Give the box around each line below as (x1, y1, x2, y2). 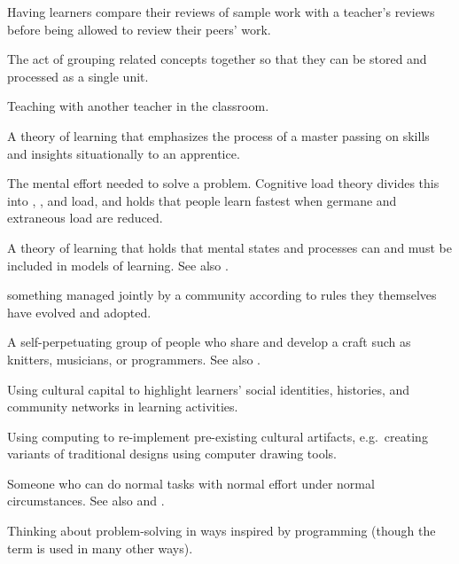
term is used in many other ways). (7, 538, 193, 557)
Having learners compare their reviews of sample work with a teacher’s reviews (7, 3, 435, 20)
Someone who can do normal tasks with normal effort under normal (7, 474, 375, 492)
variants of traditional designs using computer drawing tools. (7, 444, 337, 463)
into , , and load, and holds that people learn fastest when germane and (7, 191, 397, 209)
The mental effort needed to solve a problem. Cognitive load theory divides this (7, 174, 440, 192)
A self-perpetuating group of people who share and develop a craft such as (7, 333, 411, 351)
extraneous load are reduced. (7, 208, 163, 227)
